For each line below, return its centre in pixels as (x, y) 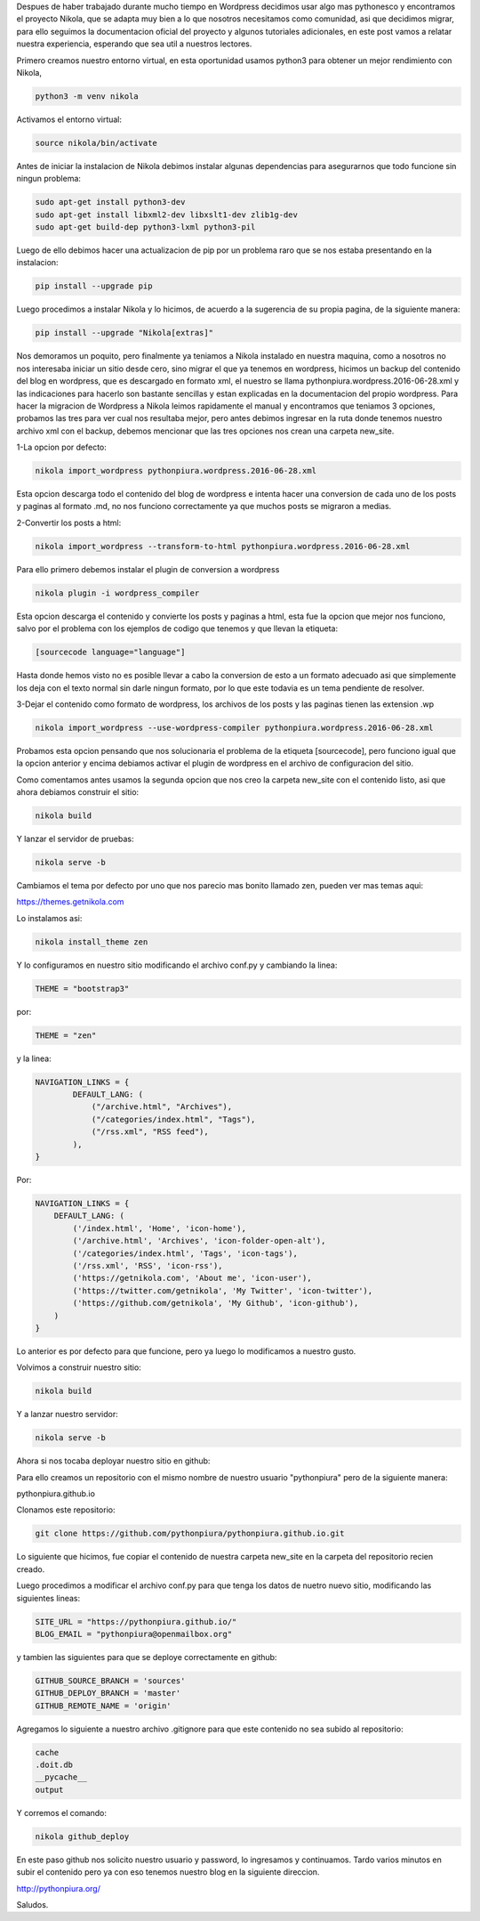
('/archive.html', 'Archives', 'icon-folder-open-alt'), (199, 1241)
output (49, 1790)
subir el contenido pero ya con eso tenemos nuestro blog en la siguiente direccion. (168, 1872)
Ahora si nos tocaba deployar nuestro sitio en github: (113, 1461)
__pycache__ (61, 1777)
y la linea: (34, 1058)
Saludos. (32, 1904)
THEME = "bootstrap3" (82, 989)
